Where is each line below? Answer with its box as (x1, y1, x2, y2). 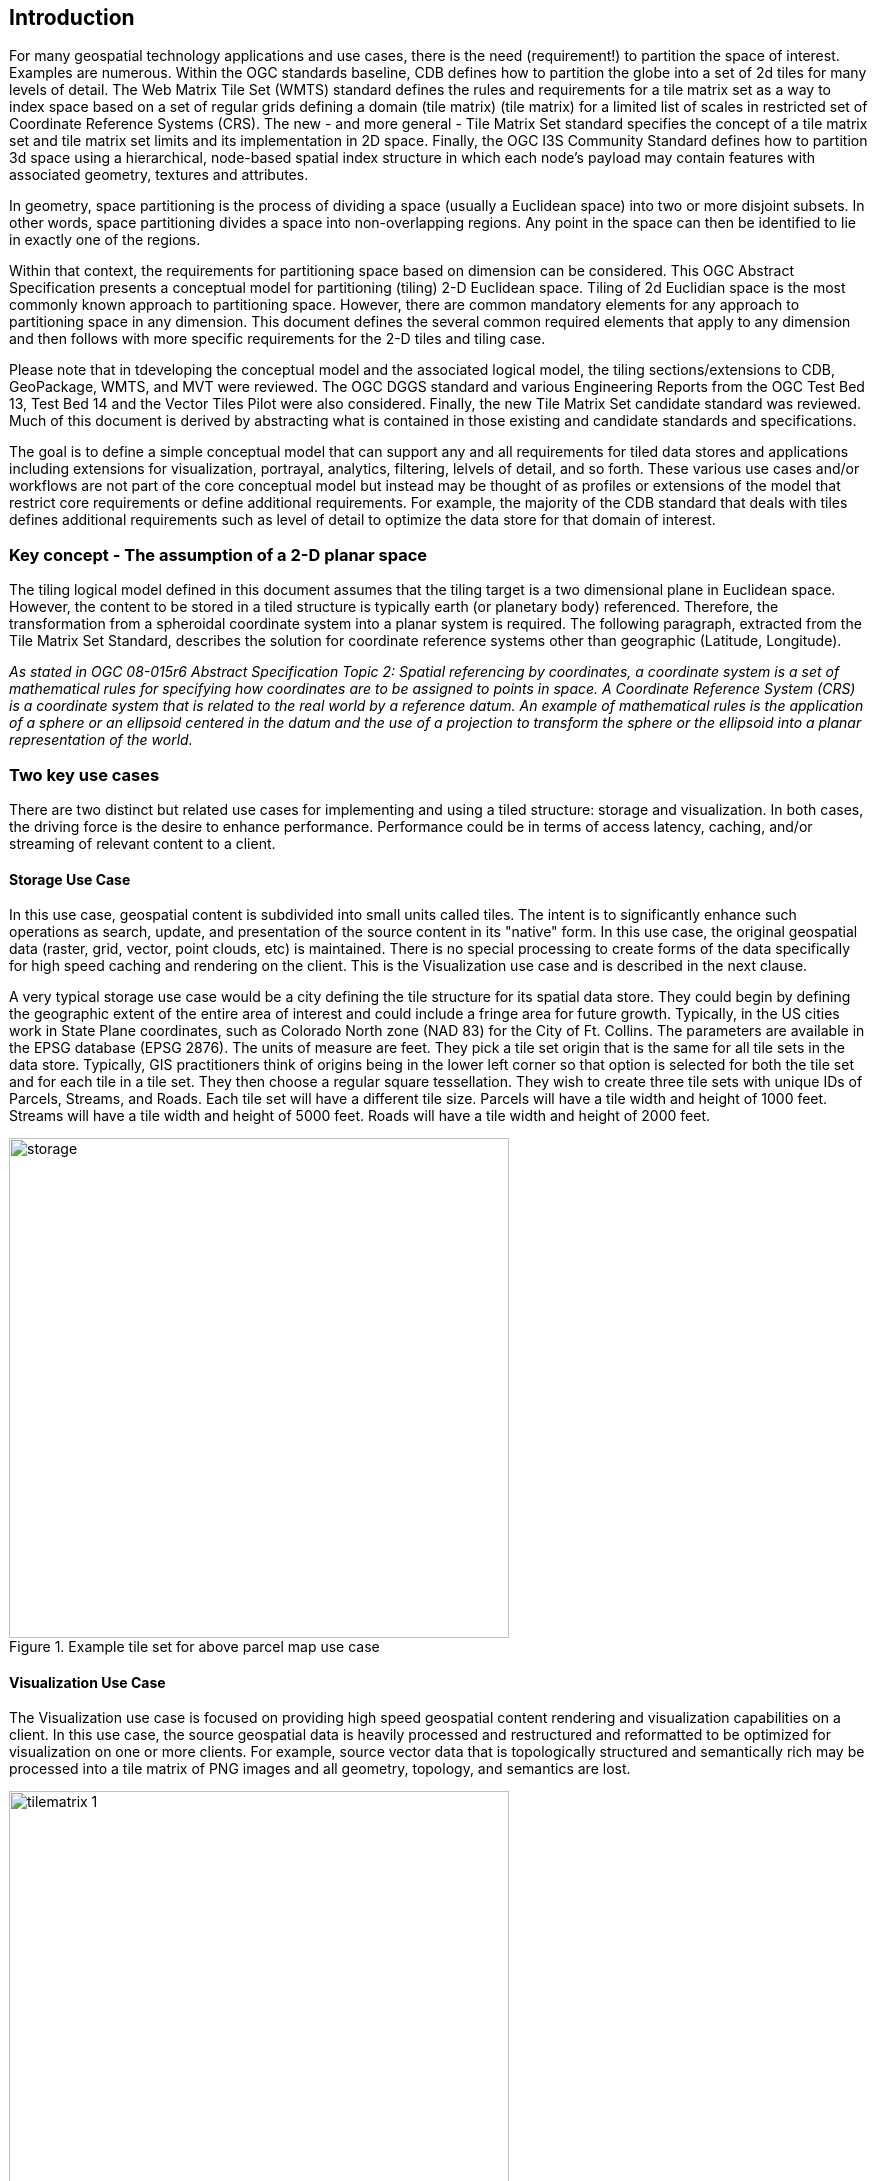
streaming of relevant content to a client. (9, 834, 276, 852)
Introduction (9, 5, 135, 30)
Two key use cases (9, 764, 160, 785)
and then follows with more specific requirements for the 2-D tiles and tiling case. (9, 330, 546, 348)
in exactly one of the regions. (9, 231, 201, 249)
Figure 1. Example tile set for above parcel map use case (9, 1638, 380, 1656)
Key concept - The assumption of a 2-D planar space (9, 544, 428, 565)
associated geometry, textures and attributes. (9, 166, 309, 184)
